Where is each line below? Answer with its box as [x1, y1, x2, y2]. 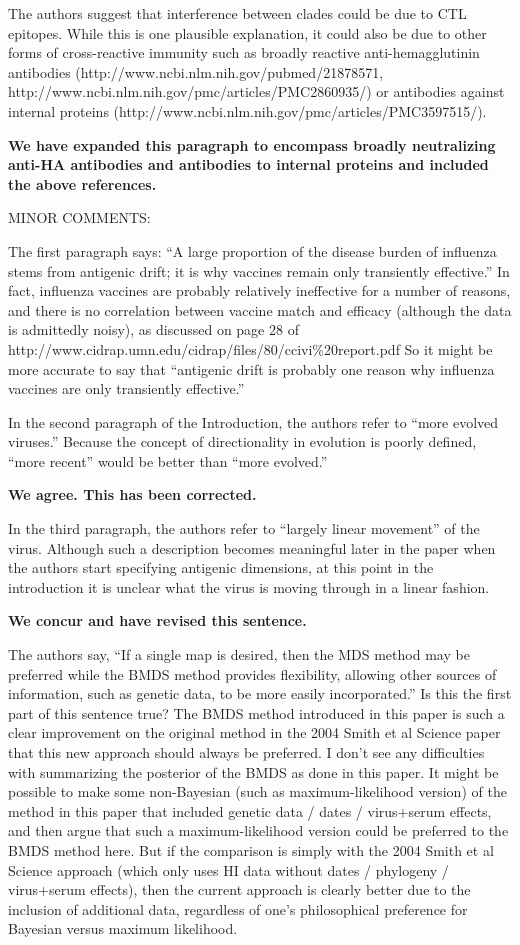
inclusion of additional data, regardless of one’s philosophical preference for [8, 898, 468, 919]
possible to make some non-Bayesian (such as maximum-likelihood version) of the [8, 781, 507, 802]
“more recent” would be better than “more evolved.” [8, 450, 328, 471]
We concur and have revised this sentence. [8, 610, 307, 631]
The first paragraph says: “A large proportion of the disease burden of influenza [8, 240, 497, 261]
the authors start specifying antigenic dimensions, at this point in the [8, 557, 434, 578]
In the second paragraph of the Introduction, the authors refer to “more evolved [8, 411, 499, 432]
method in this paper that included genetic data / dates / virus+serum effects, [8, 800, 492, 821]
